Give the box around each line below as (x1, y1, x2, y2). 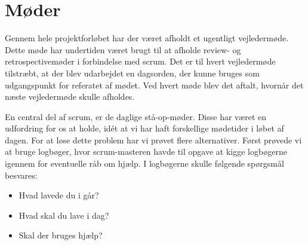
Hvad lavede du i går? (19, 189, 99, 201)
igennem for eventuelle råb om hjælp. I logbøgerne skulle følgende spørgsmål (5, 157, 284, 170)
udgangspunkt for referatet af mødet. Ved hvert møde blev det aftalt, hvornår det (5, 78, 304, 91)
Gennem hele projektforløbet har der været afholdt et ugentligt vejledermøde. (5, 32, 289, 44)
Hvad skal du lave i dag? (19, 209, 109, 221)
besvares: (5, 169, 38, 181)
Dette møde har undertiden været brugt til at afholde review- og (5, 43, 241, 56)
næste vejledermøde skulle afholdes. (5, 90, 135, 103)
